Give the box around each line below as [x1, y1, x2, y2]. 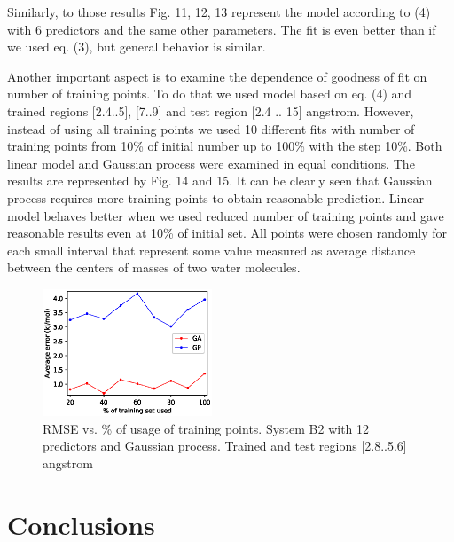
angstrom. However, [306, 101, 414, 120]
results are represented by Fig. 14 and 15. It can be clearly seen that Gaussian [7, 171, 433, 190]
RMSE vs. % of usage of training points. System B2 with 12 [43, 419, 370, 437]
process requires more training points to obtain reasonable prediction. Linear [7, 188, 424, 207]
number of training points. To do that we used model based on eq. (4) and [7, 84, 412, 103]
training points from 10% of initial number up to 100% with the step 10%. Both [7, 137, 442, 155]
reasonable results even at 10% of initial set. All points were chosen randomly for [7, 224, 448, 242]
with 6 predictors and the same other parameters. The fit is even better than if [7, 20, 436, 38]
